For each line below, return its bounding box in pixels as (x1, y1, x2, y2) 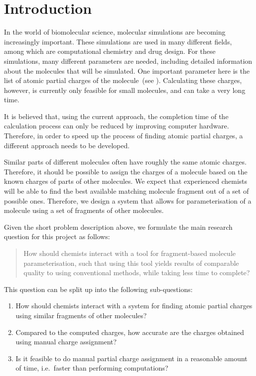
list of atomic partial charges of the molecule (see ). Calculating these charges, (4, 75, 242, 85)
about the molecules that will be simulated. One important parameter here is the (4, 65, 250, 76)
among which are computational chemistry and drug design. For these (4, 46, 215, 56)
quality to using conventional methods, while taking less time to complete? (23, 267, 250, 278)
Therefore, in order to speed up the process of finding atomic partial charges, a (4, 130, 243, 141)
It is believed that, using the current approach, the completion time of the (4, 111, 229, 121)
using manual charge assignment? (15, 336, 117, 347)
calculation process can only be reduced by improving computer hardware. (4, 121, 229, 131)
